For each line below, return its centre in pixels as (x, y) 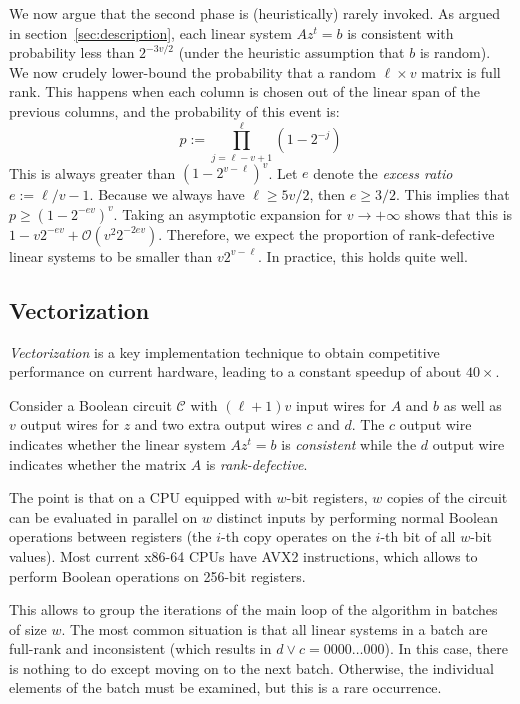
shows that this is (458, 213)
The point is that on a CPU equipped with (140, 497)
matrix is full (461, 71)
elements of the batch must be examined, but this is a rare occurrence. (225, 687)
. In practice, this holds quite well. (363, 255)
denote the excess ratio (383, 172)
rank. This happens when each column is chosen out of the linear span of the (245, 91)
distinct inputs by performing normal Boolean (357, 516)
